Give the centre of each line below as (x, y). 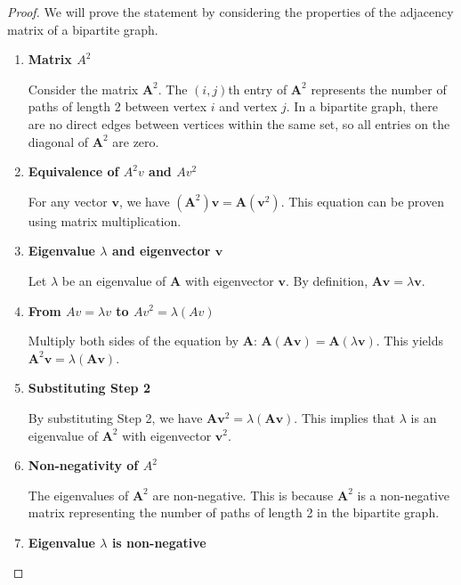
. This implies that (345, 417)
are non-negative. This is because (243, 495)
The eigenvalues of (78, 495)
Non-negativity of (83, 465)
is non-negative (159, 542)
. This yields (409, 341)
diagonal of (58, 141)
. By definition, (327, 280)
